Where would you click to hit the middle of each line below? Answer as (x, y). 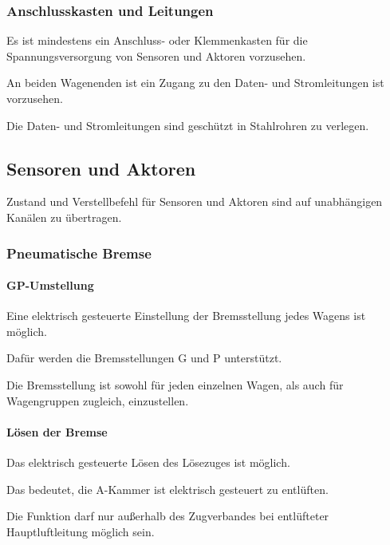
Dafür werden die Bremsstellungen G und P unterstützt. (144, 358)
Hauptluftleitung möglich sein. (81, 531)
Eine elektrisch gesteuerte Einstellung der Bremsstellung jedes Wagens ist (186, 316)
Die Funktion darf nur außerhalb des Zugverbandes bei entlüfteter (168, 516)
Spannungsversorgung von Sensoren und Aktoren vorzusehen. (156, 55)
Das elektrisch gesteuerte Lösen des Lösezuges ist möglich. (148, 462)
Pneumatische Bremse (79, 253)
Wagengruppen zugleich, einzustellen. (98, 400)
